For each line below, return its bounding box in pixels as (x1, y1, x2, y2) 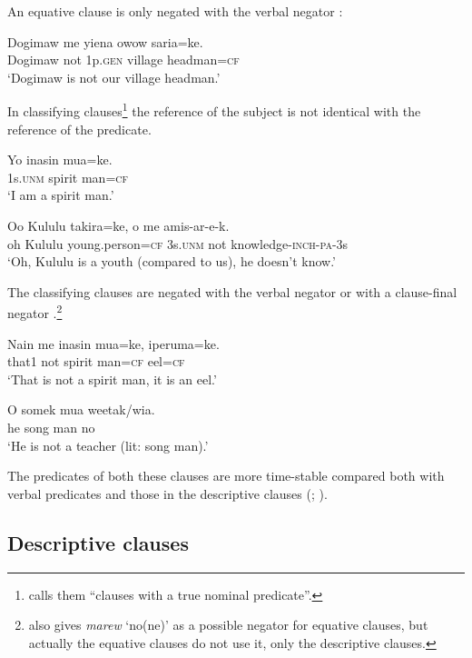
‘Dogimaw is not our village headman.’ (7, 67, 221, 86)
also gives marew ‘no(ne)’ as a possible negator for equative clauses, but (28, 615, 428, 634)
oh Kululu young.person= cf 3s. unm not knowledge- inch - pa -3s (7, 234, 349, 253)
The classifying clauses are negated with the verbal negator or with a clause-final (7, 282, 457, 301)
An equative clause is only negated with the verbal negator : (7, 2, 343, 20)
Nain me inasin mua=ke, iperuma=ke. (7, 334, 220, 353)
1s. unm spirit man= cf (7, 167, 129, 186)
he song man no (7, 418, 95, 436)
